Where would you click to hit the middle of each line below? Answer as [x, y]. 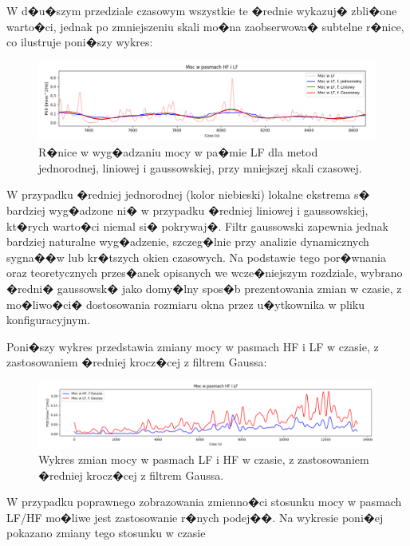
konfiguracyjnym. [49, 320]
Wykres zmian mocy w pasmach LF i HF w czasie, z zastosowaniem [204, 459]
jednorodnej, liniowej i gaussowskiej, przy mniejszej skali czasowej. [200, 167]
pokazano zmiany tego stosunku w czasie [106, 533]
